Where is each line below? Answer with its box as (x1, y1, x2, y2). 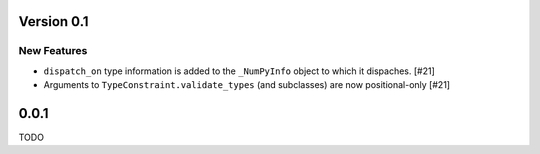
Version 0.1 (18, 13, 89, 30)
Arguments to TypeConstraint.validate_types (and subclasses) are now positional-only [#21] (43, 79, 450, 91)
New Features (18, 44, 88, 58)
